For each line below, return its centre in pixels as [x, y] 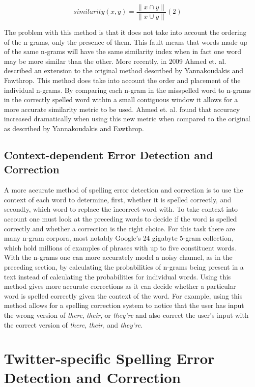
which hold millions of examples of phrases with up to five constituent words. [120, 247]
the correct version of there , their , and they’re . [73, 324]
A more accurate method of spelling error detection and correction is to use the [124, 190]
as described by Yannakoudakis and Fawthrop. [74, 128]
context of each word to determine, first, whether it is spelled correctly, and [118, 199]
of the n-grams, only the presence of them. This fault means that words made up [126, 41]
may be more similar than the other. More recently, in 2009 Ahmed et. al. [115, 61]
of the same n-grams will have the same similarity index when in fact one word [123, 51]
